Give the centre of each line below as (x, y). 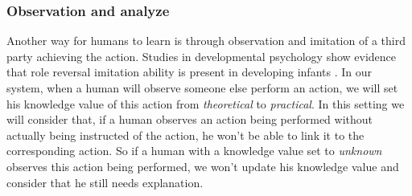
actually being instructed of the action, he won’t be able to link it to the (185, 135)
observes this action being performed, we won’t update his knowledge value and (203, 166)
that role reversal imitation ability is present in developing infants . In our (189, 72)
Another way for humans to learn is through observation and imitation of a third (206, 41)
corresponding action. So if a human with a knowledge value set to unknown (194, 151)
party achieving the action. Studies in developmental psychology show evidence (202, 56)
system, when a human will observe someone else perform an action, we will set (202, 88)
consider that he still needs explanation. (105, 182)
